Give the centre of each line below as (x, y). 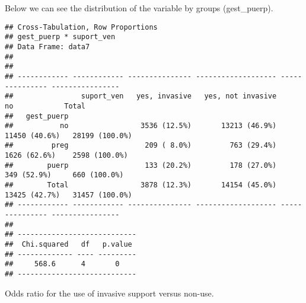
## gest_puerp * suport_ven (60, 37)
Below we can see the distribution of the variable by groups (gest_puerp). (139, 8)
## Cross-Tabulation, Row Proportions (81, 27)
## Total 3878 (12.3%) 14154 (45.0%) (141, 185)
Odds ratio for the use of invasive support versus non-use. (109, 293)
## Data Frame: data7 (47, 47)
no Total (45, 106)
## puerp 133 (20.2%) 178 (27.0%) (141, 165)
